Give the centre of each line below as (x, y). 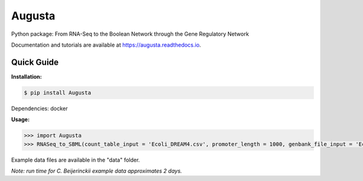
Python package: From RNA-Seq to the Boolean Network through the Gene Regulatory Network (130, 34)
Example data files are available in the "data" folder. (76, 160)
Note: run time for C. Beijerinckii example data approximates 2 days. (97, 171)
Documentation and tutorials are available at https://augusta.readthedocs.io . (106, 45)
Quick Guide (35, 62)
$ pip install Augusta (57, 93)
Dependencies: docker (39, 108)
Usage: (21, 120)
